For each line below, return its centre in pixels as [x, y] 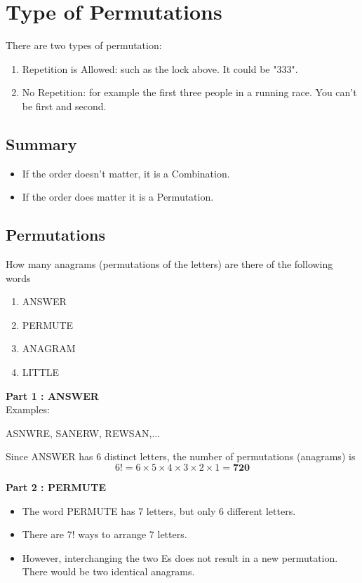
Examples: [28, 409]
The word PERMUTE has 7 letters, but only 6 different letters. [159, 510]
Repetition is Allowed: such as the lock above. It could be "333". [160, 68]
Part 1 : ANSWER [52, 395]
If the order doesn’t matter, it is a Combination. [126, 173]
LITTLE [41, 372]
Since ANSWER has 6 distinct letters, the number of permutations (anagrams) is [181, 456]
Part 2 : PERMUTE [56, 487]
